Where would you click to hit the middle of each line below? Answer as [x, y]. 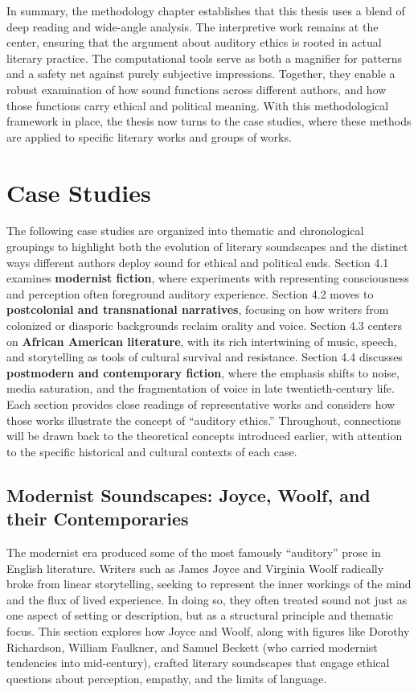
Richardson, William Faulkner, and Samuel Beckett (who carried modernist [192, 647]
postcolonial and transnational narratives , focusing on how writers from [198, 309]
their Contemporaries [98, 519]
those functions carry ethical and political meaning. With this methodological [198, 105]
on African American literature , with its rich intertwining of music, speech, [202, 341]
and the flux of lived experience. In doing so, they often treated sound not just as [207, 599]
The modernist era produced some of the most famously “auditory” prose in [194, 552]
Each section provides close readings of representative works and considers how [201, 404]
